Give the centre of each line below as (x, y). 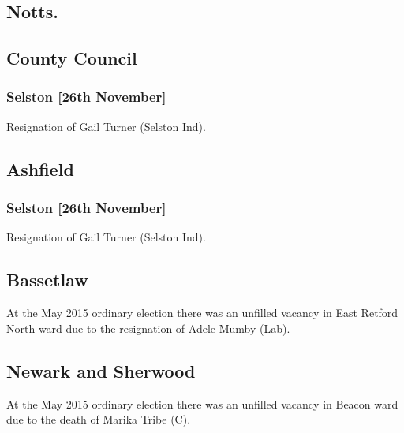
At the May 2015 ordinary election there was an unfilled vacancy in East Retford (202, 313)
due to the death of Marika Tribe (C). (99, 419)
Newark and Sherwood (101, 370)
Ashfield (40, 168)
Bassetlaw (47, 280)
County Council (72, 58)
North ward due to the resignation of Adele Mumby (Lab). (148, 328)
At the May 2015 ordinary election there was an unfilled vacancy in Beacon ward (202, 403)
